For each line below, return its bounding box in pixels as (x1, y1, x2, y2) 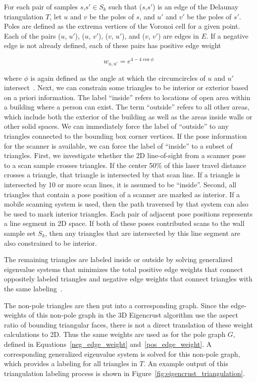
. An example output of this (143, 358, 228, 369)
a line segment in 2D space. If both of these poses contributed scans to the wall (4, 218, 245, 228)
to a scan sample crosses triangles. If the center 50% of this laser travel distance (4, 160, 246, 170)
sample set (4, 228, 36, 238)
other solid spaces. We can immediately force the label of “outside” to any (4, 121, 229, 131)
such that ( (108, 1, 142, 11)
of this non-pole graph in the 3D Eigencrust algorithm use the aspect (28, 310, 239, 320)
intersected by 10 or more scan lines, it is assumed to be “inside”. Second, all (4, 179, 237, 190)
